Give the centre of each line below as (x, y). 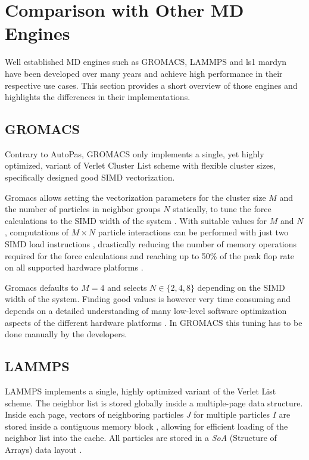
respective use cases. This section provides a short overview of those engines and (151, 85)
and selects (127, 287)
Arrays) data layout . (43, 449)
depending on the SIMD (241, 287)
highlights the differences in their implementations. (98, 97)
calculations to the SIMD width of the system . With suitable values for (136, 220)
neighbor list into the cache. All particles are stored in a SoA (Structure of (141, 438)
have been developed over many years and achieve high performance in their (144, 73)
